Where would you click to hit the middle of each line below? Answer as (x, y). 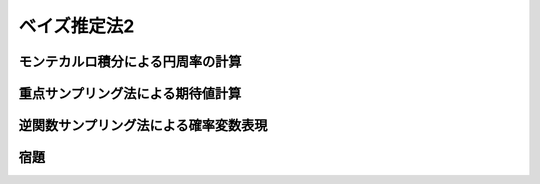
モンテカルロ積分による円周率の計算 (130, 61)
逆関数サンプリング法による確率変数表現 (143, 125)
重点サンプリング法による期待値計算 (130, 93)
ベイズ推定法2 (76, 26)
